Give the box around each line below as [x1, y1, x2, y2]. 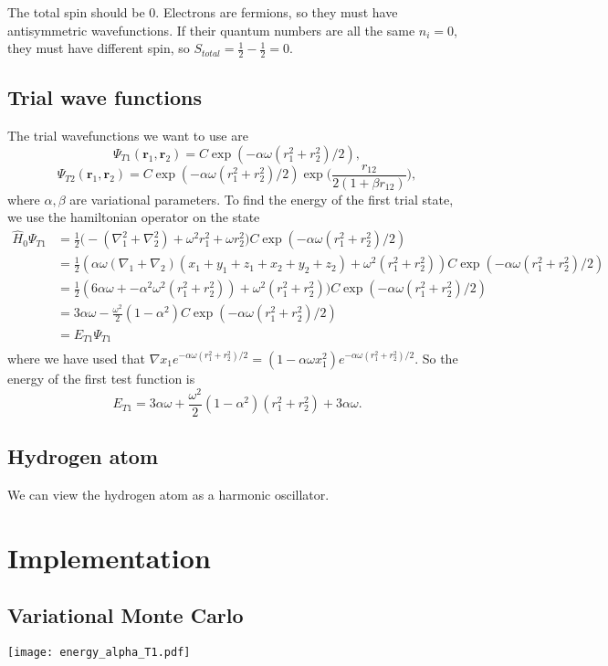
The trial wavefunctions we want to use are [7, 126, 248, 145]
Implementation [7, 538, 211, 576]
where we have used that [7, 349, 145, 367]
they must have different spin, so [7, 38, 190, 58]
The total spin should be [7, 3, 145, 21]
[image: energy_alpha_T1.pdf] [7, 646, 191, 660]
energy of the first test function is [7, 369, 195, 387]
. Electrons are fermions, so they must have [155, 3, 398, 21]
